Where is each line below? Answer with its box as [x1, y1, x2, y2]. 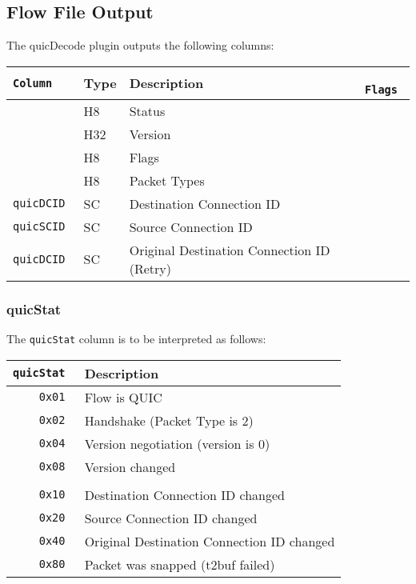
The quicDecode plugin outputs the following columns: [6, 37, 274, 54]
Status [129, 101, 166, 120]
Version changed [84, 457, 176, 476]
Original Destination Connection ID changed [84, 531, 335, 550]
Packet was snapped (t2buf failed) [84, 554, 275, 574]
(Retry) [129, 258, 171, 278]
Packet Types [129, 170, 205, 190]
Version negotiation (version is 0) [84, 434, 270, 453]
